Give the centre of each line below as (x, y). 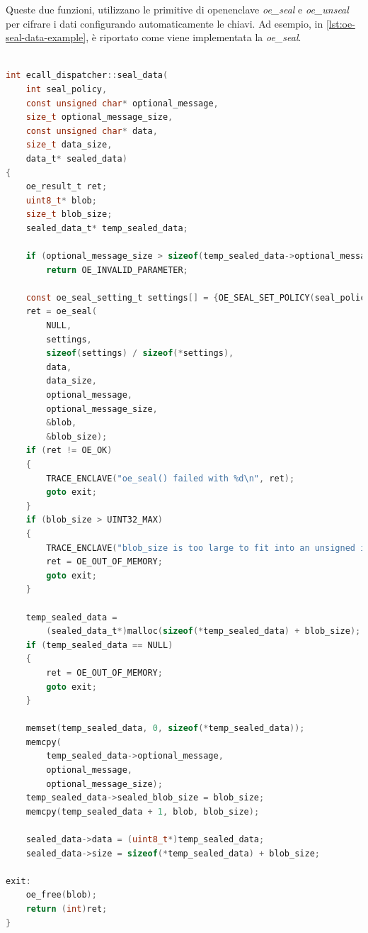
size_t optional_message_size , (99, 117)
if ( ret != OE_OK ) (69, 451)
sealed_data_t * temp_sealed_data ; (107, 228)
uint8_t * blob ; (61, 200)
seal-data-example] (46, 37)
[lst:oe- (340, 23)
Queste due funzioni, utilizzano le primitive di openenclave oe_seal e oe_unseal (177, 9)
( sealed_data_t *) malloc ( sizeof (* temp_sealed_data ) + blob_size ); (203, 631)
